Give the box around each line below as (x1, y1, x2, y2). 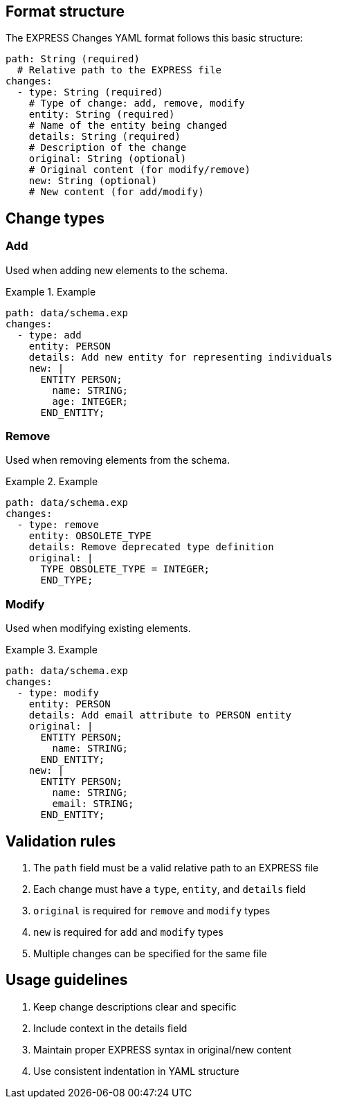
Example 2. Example (6, 476, 98, 488)
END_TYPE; (40, 574, 93, 586)
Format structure (6, 3, 125, 20)
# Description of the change (28, 142, 187, 154)
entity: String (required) (28, 109, 175, 120)
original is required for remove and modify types (33, 904, 271, 916)
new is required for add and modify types (33, 925, 224, 938)
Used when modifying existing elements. (6, 622, 191, 635)
